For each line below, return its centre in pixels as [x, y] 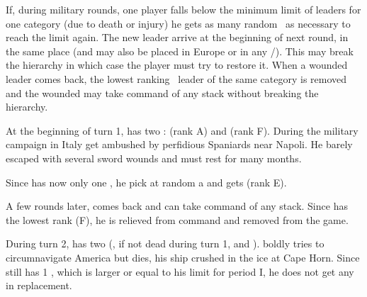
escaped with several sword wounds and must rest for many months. [154, 158]
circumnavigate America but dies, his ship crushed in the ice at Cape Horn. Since [183, 257]
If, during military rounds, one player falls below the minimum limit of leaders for [183, 9]
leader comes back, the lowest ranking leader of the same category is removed [176, 78]
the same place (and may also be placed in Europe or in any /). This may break [180, 51]
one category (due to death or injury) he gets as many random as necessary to [178, 23]
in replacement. [39, 285]
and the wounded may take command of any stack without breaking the [162, 93]
